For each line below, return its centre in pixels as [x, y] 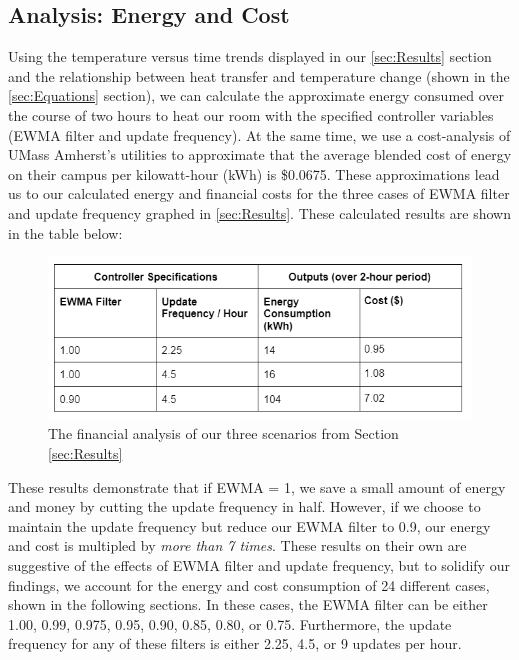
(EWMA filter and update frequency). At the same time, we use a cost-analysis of [259, 134]
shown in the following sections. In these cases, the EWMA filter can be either [248, 604]
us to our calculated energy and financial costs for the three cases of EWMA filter [259, 193]
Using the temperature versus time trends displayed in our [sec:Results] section [250, 56]
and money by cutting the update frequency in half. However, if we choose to [244, 506]
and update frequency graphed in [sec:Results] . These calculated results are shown [259, 212]
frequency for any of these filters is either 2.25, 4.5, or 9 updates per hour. [235, 643]
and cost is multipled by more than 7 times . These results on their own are [237, 545]
